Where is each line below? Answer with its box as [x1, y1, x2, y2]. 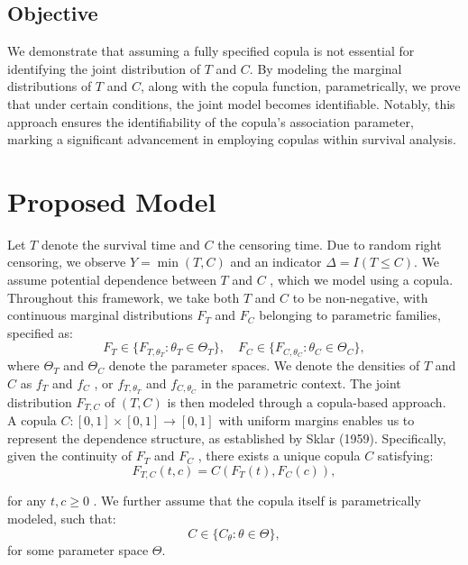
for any [7, 491, 47, 510]
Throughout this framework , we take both [7, 287, 240, 306]
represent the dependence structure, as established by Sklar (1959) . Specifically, [7, 428, 446, 447]
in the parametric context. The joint [201, 373, 401, 392]
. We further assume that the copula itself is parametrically [93, 491, 421, 510]
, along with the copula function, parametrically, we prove [140, 77, 461, 96]
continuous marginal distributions [7, 305, 193, 324]
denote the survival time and [41, 234, 200, 253]
